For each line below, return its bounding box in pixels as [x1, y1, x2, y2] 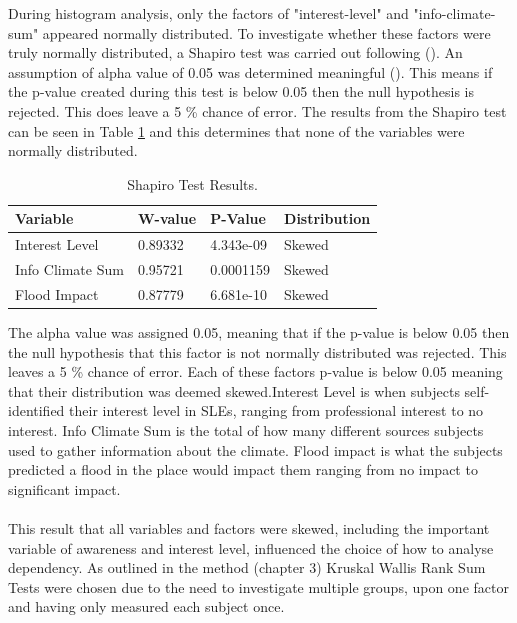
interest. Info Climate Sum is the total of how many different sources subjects [8, 419, 484, 440]
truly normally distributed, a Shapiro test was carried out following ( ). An [8, 42, 463, 63]
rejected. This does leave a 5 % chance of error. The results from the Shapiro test [8, 100, 507, 121]
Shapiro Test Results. [127, 173, 258, 194]
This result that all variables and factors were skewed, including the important [8, 517, 490, 538]
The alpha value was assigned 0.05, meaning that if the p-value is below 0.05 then [8, 321, 510, 342]
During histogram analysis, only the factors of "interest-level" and [8, 3, 409, 23]
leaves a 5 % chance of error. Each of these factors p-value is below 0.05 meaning [8, 361, 503, 382]
